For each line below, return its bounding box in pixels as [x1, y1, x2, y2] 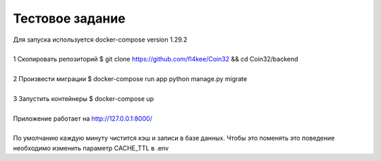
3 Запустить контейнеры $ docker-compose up [13, 94, 155, 102]
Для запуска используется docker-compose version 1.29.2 [13, 35, 188, 44]
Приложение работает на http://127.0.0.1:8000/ [13, 114, 153, 123]
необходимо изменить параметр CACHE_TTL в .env [13, 143, 169, 152]
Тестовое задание [13, 11, 126, 26]
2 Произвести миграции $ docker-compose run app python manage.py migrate [13, 75, 248, 83]
